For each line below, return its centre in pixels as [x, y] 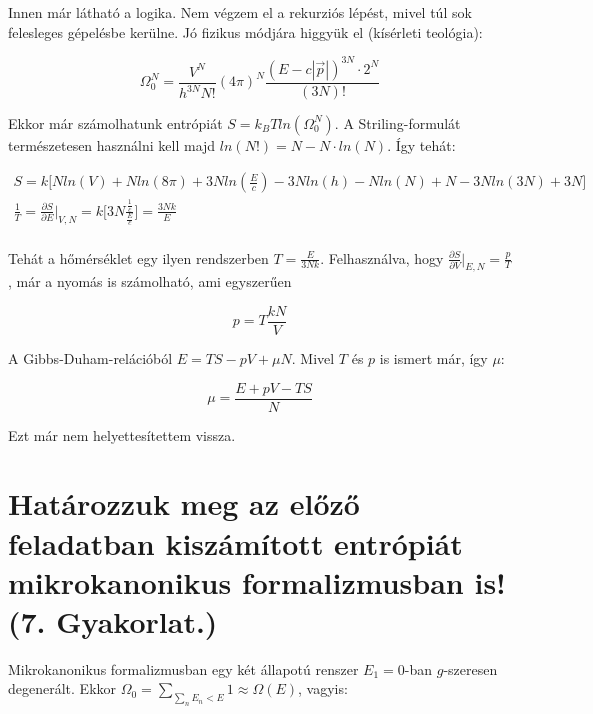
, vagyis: [323, 688]
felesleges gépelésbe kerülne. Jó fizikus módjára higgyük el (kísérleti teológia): [245, 31]
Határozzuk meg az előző [184, 503]
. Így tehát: [421, 144]
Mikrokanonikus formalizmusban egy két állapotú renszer [183, 668]
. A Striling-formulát [397, 122]
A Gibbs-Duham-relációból [90, 357]
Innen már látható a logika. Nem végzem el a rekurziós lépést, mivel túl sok [240, 12]
